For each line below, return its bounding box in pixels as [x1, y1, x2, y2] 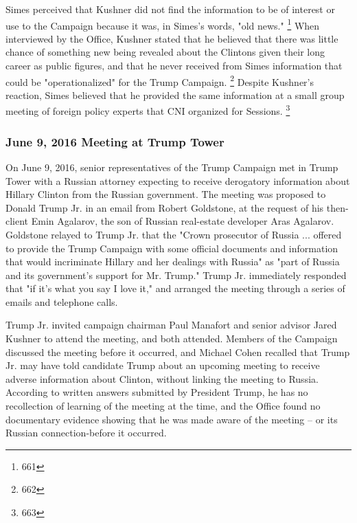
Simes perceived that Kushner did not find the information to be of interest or [5, 2, 335, 16]
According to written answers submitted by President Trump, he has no [5, 385, 308, 399]
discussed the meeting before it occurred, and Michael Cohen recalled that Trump [5, 344, 350, 359]
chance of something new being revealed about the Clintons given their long [5, 45, 325, 59]
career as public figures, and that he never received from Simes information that [5, 58, 343, 73]
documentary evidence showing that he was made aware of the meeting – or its [5, 412, 338, 426]
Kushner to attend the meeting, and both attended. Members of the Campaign [5, 331, 338, 346]
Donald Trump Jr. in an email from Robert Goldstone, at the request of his [5, 200, 324, 214]
